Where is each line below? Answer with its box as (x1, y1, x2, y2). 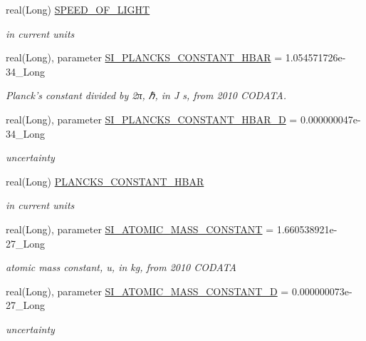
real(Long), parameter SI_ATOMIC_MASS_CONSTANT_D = (6, 283, 289, 298)
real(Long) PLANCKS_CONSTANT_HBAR (6, 173, 204, 188)
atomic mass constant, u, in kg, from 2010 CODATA (6, 260, 236, 275)
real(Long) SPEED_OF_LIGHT (6, 2, 150, 16)
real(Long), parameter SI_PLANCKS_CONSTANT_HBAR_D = (6, 111, 298, 126)
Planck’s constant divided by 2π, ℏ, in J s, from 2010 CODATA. (6, 88, 286, 103)
